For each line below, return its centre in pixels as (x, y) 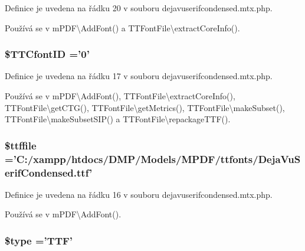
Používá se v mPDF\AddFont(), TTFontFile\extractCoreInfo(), (120, 96)
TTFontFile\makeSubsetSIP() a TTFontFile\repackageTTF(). (118, 119)
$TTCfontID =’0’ (47, 54)
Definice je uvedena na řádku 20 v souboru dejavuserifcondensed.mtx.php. (139, 8)
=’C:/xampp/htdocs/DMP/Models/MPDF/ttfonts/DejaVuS (153, 159)
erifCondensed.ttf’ (49, 172)
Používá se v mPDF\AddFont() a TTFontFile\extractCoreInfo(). (122, 27)
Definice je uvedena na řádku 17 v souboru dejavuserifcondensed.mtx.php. (139, 76)
